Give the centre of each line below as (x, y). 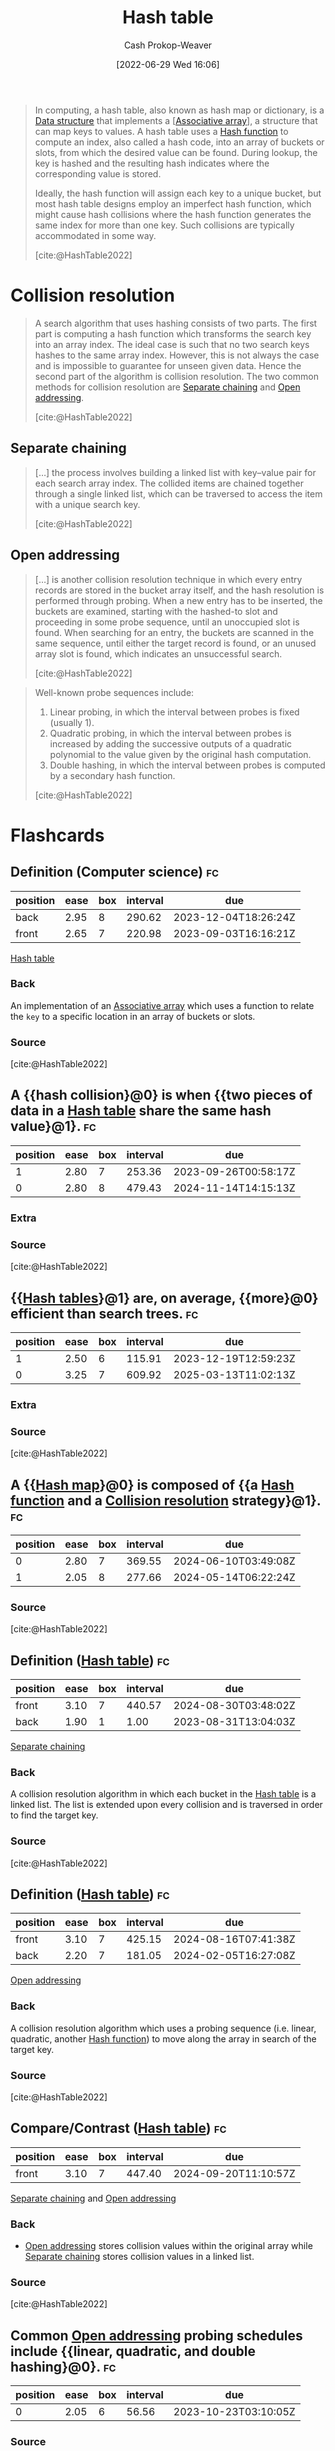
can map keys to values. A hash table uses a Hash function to (161, 131)
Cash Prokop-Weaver (168, 45)
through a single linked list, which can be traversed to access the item (178, 493)
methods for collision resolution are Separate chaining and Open (167, 387)
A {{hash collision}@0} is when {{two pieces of (161, 1095)
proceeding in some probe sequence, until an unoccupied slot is (167, 622)
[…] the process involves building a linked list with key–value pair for (175, 472)
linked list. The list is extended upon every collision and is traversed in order (166, 1805)
